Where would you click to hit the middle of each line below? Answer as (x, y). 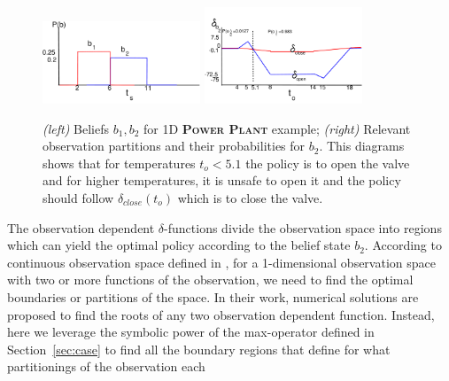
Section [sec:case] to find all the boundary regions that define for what (199, 349)
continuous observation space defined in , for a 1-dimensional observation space (221, 262)
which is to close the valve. (250, 198)
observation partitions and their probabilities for (174, 146)
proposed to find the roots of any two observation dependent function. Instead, (221, 314)
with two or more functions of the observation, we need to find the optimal (210, 280)
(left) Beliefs (76, 128)
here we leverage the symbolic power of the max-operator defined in (191, 332)
